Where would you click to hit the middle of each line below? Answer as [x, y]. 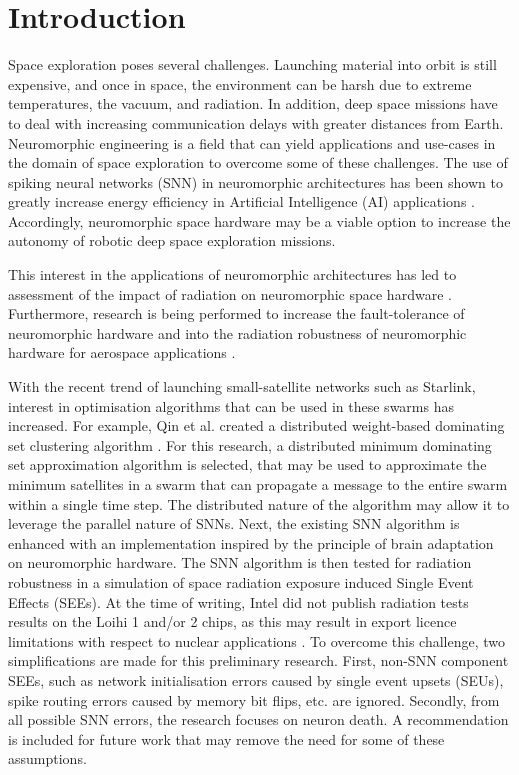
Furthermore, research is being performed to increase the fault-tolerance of [236, 313]
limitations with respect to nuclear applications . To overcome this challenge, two [257, 640]
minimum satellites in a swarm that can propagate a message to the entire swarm [258, 484]
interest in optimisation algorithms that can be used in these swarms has [231, 405]
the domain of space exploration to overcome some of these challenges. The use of [258, 162]
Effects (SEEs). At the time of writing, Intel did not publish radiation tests [238, 601]
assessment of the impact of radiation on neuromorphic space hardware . [230, 293]
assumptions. [47, 758]
